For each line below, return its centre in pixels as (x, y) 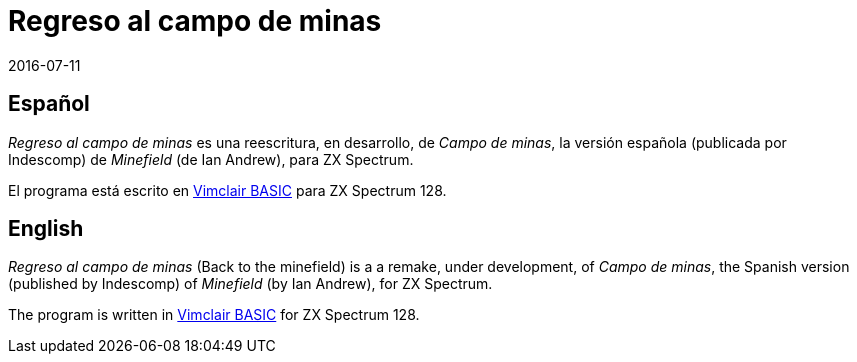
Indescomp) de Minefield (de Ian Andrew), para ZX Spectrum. (211, 159)
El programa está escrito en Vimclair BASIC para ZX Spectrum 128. (227, 190)
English (46, 229)
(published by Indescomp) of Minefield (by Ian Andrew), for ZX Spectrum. (250, 284)
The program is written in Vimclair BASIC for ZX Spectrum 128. (214, 315)
